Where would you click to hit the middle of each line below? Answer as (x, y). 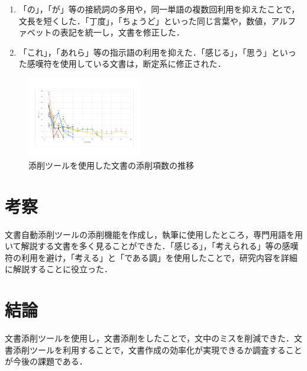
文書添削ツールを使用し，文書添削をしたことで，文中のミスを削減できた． (150, 338)
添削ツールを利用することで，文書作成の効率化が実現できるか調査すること (157, 349)
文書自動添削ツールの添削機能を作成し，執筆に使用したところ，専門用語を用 (154, 234)
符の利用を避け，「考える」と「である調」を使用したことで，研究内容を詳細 (151, 257)
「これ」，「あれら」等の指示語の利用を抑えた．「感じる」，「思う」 (145, 52)
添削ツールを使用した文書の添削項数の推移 (111, 165)
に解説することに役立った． (59, 269)
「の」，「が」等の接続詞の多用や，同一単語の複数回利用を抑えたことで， (159, 9)
